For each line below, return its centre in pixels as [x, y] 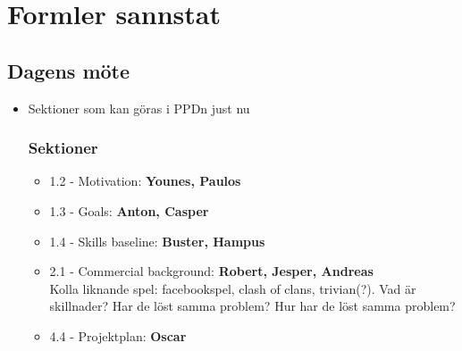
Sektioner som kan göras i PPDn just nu [139, 108]
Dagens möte [69, 70]
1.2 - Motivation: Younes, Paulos [145, 181]
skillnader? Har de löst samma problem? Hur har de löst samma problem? [252, 306]
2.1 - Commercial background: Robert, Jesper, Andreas [211, 271]
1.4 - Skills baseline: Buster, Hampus [157, 241]
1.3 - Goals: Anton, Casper [129, 210]
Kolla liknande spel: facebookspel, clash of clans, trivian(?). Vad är [233, 288]
